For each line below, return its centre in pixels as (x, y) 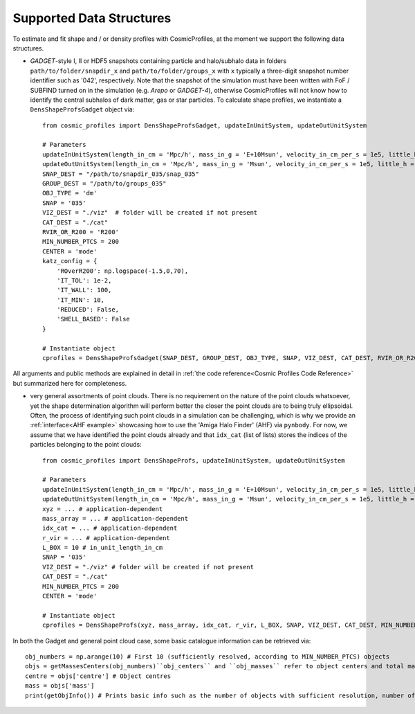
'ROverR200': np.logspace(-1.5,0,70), (122, 271)
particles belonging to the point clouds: (86, 445)
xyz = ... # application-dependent (103, 509)
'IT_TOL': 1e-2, (84, 280)
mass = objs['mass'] (60, 686)
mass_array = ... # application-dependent (116, 518)
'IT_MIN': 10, (81, 300)
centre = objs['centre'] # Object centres (98, 676)
